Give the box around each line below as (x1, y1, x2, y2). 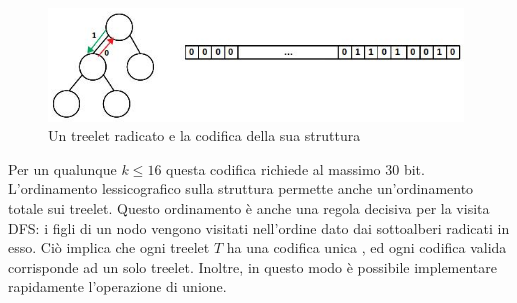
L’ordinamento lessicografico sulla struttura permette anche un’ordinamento (8, 178, 474, 199)
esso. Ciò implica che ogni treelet (8, 237, 210, 258)
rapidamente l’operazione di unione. (8, 276, 227, 297)
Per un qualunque (8, 158, 117, 179)
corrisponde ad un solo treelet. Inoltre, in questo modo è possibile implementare (8, 256, 498, 277)
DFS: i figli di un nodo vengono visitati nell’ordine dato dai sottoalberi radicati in (8, 217, 510, 238)
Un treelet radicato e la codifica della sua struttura (48, 125, 361, 146)
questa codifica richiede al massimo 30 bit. (166, 158, 425, 179)
